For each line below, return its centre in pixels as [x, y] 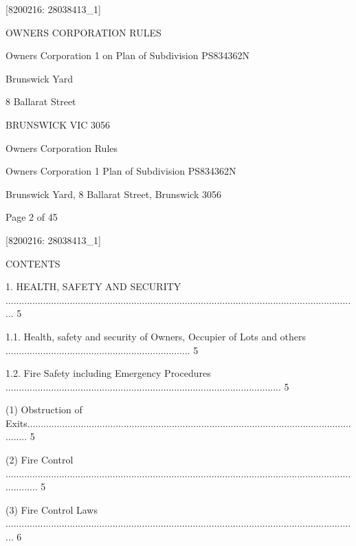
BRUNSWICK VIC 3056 [58, 124]
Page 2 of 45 [32, 217]
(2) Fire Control [40, 460]
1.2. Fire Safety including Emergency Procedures [108, 373]
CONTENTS [33, 263]
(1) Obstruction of [44, 409]
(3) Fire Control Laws [52, 509]
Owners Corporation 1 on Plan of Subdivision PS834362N [128, 55]
